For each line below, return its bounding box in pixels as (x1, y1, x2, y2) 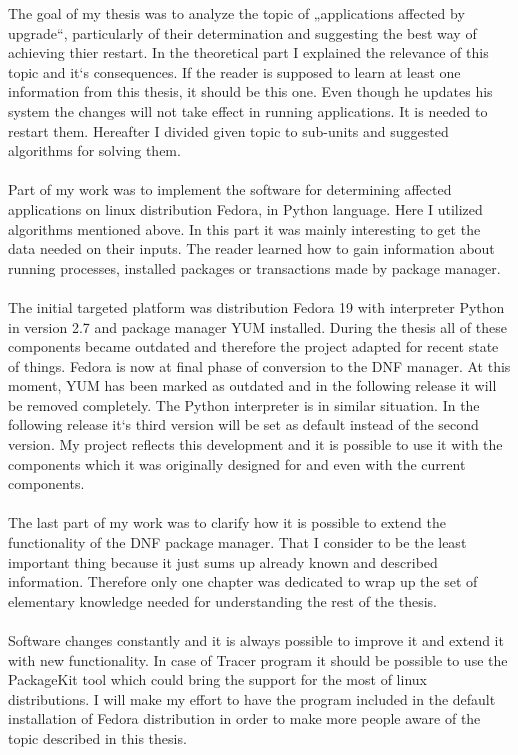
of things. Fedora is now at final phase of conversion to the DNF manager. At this (8, 355, 511, 376)
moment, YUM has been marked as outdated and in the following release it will (8, 375, 497, 396)
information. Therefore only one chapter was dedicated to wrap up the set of (8, 571, 478, 592)
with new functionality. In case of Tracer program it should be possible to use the (8, 649, 508, 670)
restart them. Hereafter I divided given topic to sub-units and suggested (8, 120, 449, 141)
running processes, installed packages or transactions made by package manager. (8, 257, 501, 278)
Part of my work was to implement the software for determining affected (8, 179, 452, 200)
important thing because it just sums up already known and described (8, 551, 438, 572)
